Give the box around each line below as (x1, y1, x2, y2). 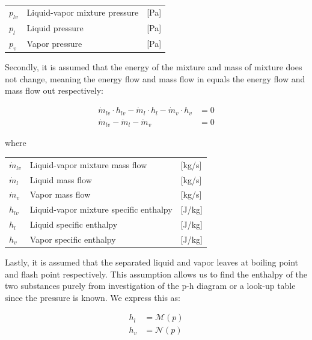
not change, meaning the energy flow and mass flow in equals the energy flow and (5, 72, 305, 85)
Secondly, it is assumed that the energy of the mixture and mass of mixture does (5, 61, 302, 73)
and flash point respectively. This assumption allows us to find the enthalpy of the (5, 267, 308, 280)
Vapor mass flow (29, 188, 91, 201)
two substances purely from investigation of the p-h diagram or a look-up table (5, 279, 296, 292)
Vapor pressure (26, 37, 82, 50)
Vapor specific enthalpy (29, 232, 116, 245)
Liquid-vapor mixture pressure (26, 6, 139, 19)
